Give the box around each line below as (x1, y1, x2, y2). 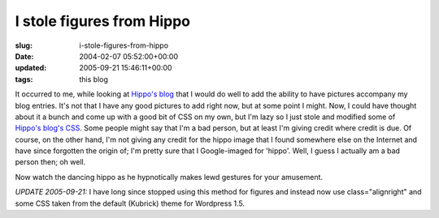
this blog (79, 74, 109, 84)
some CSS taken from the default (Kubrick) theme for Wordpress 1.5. (15, 199, 246, 208)
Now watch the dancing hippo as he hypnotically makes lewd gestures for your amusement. (15, 172, 324, 182)
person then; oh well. (15, 157, 86, 167)
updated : (15, 63, 47, 73)
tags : (15, 74, 33, 84)
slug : (15, 41, 33, 50)
